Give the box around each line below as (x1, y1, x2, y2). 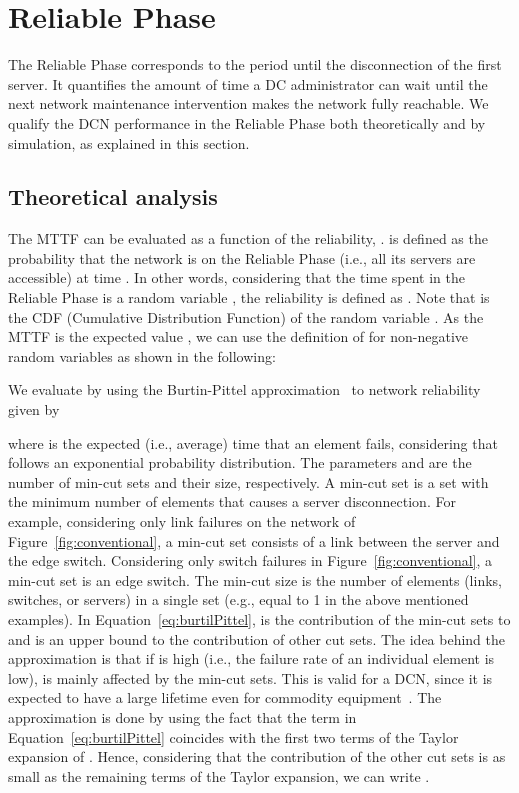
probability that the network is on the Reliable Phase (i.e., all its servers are (8, 247, 476, 268)
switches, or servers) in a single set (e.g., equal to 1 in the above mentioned (8, 589, 469, 610)
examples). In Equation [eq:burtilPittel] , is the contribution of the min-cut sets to (8, 608, 511, 629)
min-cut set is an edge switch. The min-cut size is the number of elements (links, (8, 569, 502, 590)
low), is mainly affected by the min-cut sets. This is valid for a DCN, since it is (8, 667, 493, 688)
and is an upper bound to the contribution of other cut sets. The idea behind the (8, 628, 506, 649)
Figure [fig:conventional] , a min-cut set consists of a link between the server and (8, 530, 500, 551)
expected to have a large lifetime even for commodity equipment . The (8, 687, 442, 708)
